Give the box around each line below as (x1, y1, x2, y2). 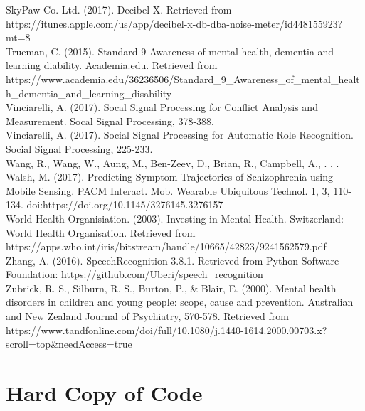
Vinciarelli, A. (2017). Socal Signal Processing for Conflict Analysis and (6, 100, 318, 114)
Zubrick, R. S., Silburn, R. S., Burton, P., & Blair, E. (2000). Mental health (6, 280, 337, 295)
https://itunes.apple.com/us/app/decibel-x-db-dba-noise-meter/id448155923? (6, 16, 343, 31)
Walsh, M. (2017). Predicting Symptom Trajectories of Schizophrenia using (6, 169, 333, 184)
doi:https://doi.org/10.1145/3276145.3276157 (26, 197, 223, 212)
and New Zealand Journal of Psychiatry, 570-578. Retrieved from (6, 309, 289, 324)
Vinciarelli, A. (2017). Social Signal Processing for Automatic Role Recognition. (6, 127, 354, 142)
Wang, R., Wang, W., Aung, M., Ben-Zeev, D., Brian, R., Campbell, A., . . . (6, 155, 339, 170)
